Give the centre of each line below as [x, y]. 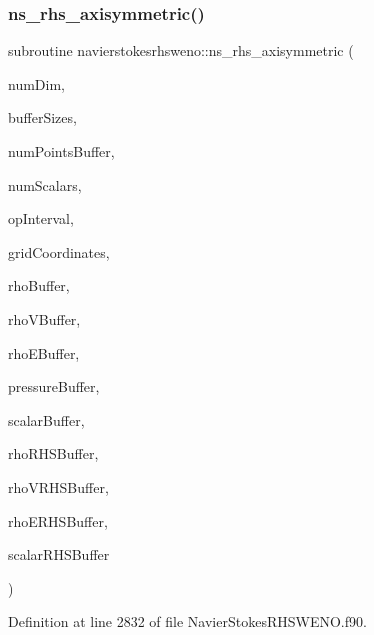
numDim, [36, 83]
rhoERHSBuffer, [58, 520]
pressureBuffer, [54, 386]
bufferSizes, [42, 117]
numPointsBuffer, [61, 151]
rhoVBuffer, [44, 318]
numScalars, [45, 184]
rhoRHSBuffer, [53, 453]
